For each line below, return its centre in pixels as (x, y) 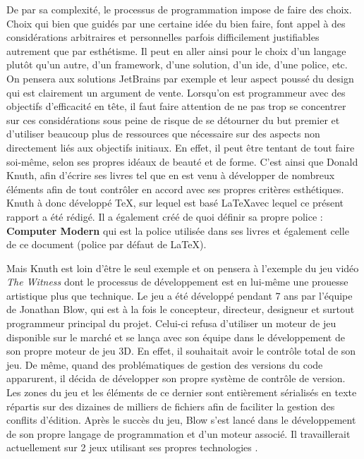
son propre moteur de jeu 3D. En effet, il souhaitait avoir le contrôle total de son (181, 351)
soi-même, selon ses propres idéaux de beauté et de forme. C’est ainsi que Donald (182, 161)
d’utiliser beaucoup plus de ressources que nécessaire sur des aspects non (163, 134)
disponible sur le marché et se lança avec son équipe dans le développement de (176, 337)
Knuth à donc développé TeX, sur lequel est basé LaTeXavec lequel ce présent (175, 203)
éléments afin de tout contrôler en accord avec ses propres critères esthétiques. (175, 189)
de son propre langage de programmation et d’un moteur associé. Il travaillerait (178, 433)
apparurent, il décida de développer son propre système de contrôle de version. (176, 378)
